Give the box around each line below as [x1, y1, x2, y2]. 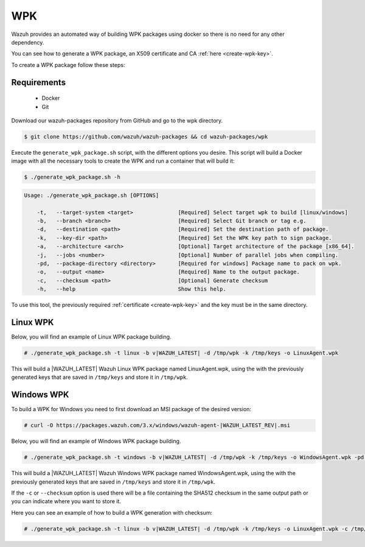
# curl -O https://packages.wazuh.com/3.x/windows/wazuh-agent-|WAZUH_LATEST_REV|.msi [24, 422, 291, 429]
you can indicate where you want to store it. [11, 498, 122, 505]
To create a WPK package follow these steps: [11, 61, 125, 68]
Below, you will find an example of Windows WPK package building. [11, 437, 181, 445]
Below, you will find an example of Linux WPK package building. [11, 333, 172, 341]
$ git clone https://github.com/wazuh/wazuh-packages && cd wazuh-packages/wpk [24, 133, 268, 140]
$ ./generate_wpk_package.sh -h [24, 174, 121, 181]
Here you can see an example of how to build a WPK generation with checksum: [11, 509, 213, 516]
